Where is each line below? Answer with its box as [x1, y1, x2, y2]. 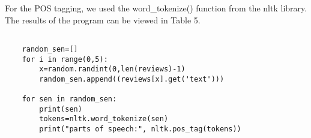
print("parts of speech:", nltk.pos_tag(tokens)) [39, 125, 241, 134]
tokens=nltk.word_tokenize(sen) [39, 115, 169, 124]
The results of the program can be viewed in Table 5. [5, 13, 201, 26]
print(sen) [39, 104, 82, 113]
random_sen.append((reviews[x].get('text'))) [39, 74, 225, 83]
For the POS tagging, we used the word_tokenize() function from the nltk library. [5, 2, 307, 14]
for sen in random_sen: [22, 95, 117, 104]
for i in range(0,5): [22, 55, 108, 64]
